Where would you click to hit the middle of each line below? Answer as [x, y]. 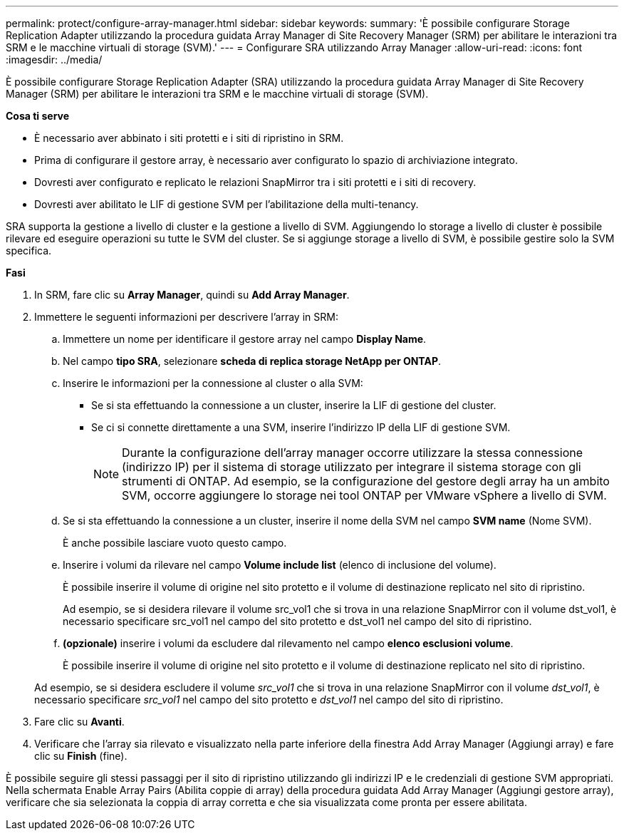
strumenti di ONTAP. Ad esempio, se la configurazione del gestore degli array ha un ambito [366, 481]
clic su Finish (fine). [81, 756]
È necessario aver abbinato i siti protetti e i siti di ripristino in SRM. [189, 138]
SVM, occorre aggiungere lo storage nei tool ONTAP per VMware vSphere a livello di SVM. [364, 495]
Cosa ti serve [38, 116]
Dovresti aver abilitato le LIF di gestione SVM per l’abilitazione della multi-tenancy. [227, 204]
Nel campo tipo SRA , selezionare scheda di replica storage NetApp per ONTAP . [252, 361]
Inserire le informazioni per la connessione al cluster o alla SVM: [213, 383]
